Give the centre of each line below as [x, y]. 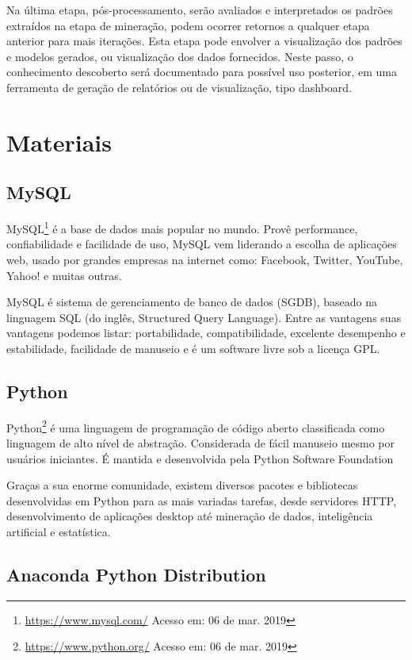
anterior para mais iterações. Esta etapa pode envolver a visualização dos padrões [204, 41]
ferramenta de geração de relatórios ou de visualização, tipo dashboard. [179, 87]
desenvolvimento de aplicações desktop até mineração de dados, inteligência [190, 516]
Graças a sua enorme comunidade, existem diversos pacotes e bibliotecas [182, 485]
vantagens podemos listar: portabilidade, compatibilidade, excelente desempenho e [206, 333]
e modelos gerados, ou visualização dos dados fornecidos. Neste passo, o [180, 56]
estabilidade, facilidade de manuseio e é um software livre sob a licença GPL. [193, 348]
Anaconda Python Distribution [136, 574]
